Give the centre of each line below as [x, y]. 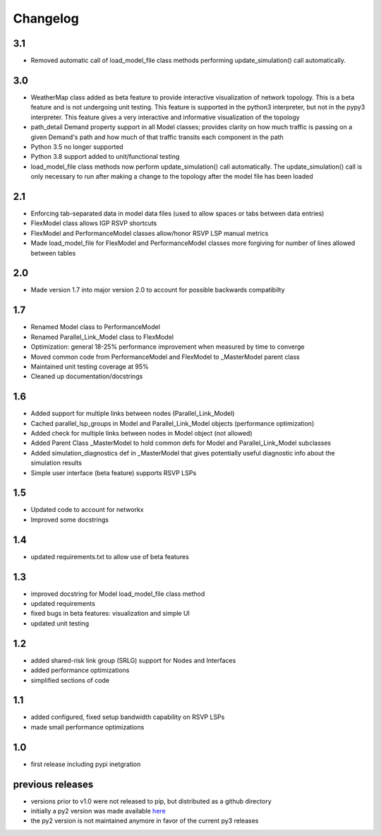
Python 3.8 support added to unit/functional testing [105, 157]
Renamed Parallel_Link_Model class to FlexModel [102, 337]
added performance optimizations [80, 670]
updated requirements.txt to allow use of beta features [110, 556]
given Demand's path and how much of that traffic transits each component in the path [157, 137]
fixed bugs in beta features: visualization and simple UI [110, 614]
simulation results [56, 463]
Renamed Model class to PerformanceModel [95, 327]
